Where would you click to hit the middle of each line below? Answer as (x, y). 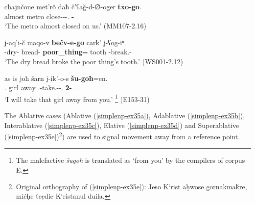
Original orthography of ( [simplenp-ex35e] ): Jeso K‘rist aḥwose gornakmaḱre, (131, 186)
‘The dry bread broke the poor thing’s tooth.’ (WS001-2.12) (94, 61)
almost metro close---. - (39, 16)
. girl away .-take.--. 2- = (41, 88)
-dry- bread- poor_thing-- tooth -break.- (68, 52)
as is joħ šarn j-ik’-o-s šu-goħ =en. (56, 78)
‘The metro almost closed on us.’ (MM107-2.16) (75, 26)
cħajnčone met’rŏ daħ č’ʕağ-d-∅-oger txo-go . (73, 6)
